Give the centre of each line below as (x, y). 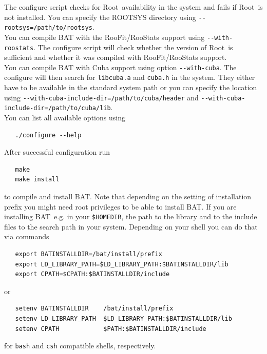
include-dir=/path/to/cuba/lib (58, 108)
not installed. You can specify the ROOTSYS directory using (100, 17)
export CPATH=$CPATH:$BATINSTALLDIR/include (92, 274)
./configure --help (48, 135)
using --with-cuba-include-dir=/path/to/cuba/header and (101, 97)
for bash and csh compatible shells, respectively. (80, 346)
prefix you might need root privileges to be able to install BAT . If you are (120, 206)
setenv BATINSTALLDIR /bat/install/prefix (94, 309)
